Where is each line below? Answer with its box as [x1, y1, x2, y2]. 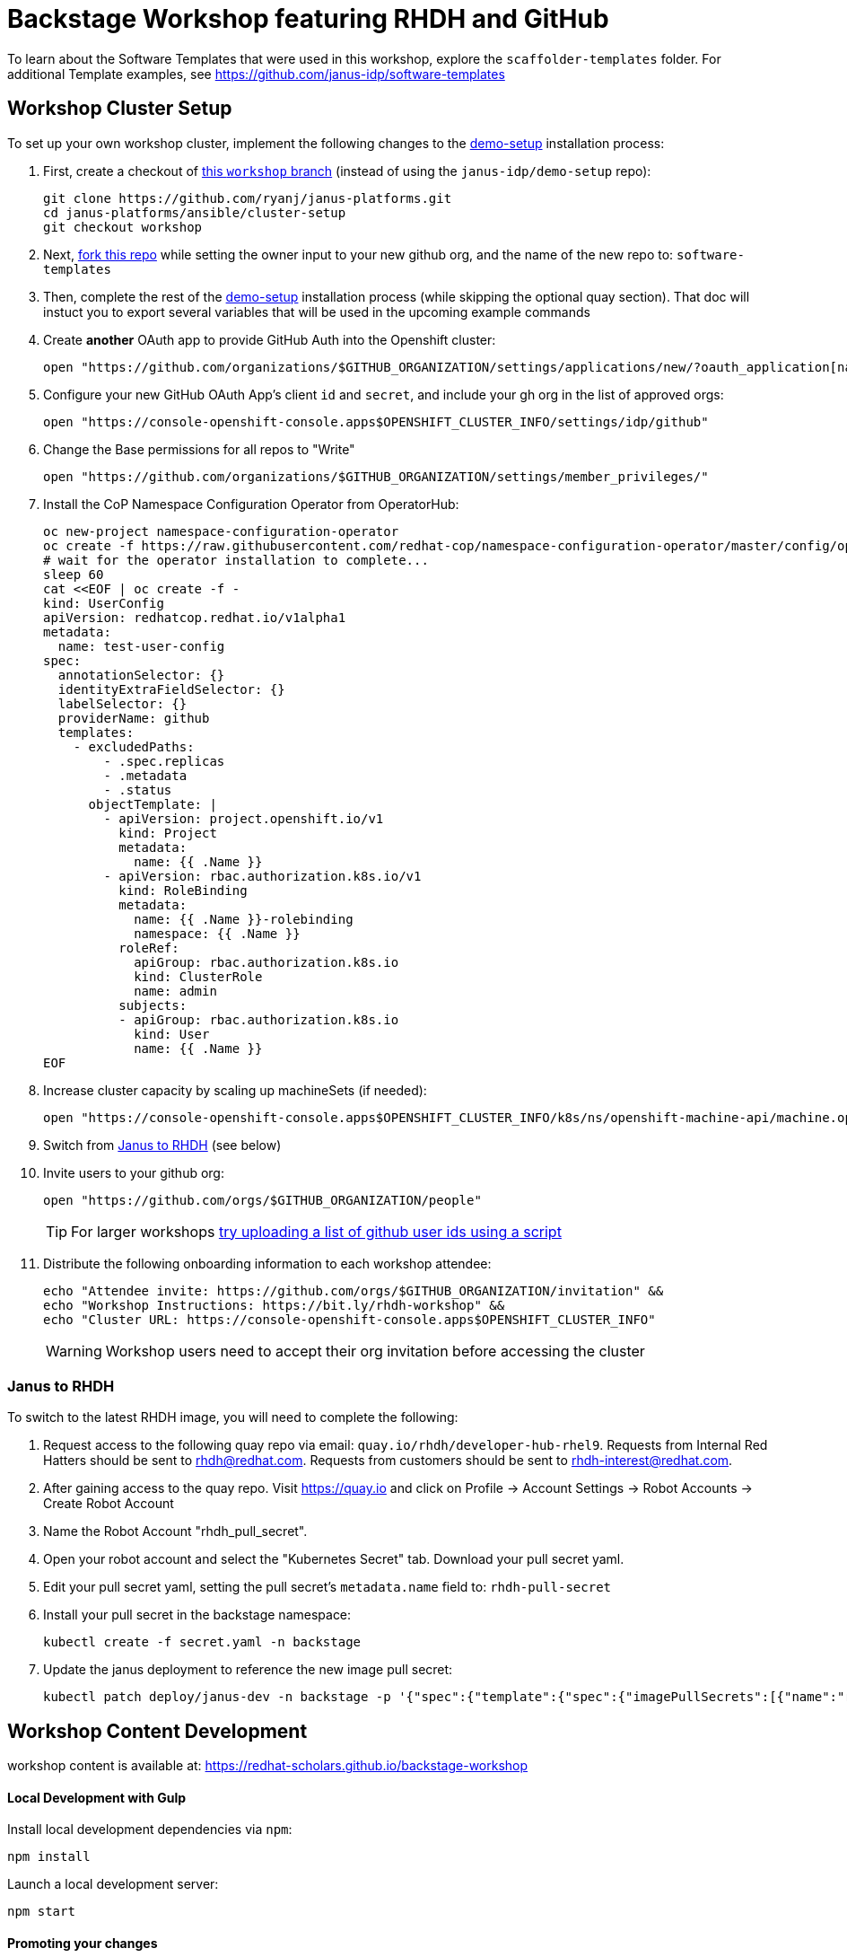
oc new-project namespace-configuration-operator [43, 523, 399, 539]
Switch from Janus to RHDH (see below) [43, 1136, 282, 1153]
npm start [7, 1904, 75, 1919]
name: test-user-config [57, 638, 225, 654]
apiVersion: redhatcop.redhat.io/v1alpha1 [43, 610, 346, 625]
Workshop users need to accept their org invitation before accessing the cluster [105, 1341, 645, 1360]
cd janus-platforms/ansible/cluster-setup [43, 205, 346, 220]
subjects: [118, 997, 188, 1013]
